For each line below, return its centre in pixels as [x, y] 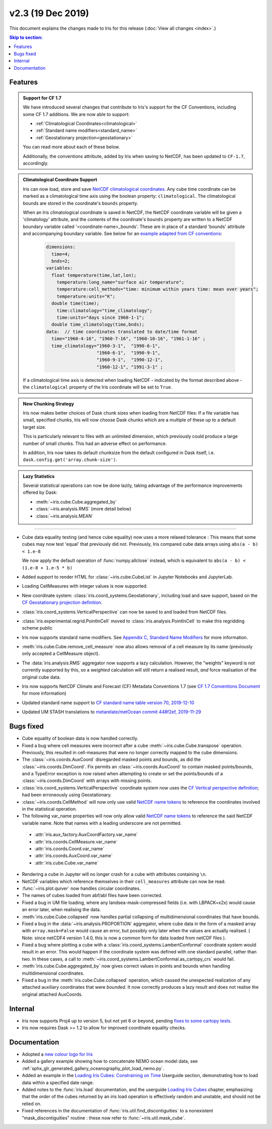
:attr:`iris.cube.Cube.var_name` [67, 863]
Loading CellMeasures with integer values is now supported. [85, 586]
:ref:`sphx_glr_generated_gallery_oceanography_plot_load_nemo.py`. [93, 1068]
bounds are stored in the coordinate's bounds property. [81, 203]
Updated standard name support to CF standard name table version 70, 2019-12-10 [108, 702]
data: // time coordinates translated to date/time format [122, 331]
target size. [35, 427]
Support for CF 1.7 [42, 98]
